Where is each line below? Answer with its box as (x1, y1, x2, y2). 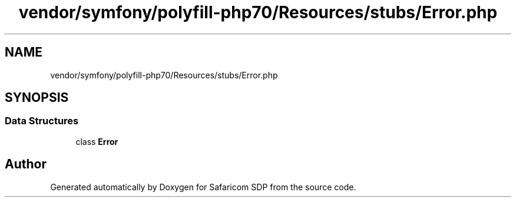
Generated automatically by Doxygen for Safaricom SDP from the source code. (50, 181, 356, 192)
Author (5, 157, 47, 172)
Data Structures (5, 115, 79, 127)
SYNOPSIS (5, 90, 69, 105)
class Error (75, 136, 118, 147)
